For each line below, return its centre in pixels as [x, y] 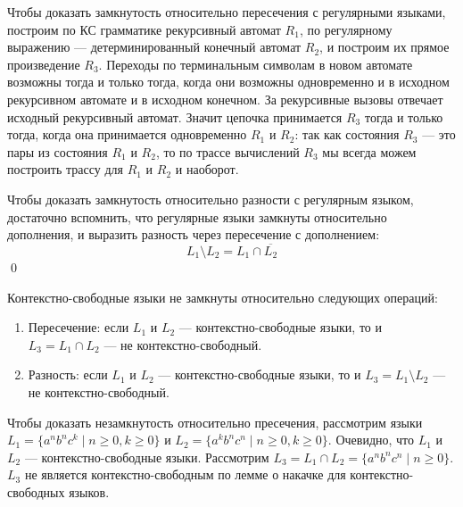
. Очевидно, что [371, 440]
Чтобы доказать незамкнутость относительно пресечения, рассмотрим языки [215, 422]
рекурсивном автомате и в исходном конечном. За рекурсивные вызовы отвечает [225, 99]
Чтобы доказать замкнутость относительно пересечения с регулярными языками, [227, 12]
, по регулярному [346, 29]
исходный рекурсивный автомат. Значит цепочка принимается [175, 116]
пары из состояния [58, 151]
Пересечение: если [79, 327]
